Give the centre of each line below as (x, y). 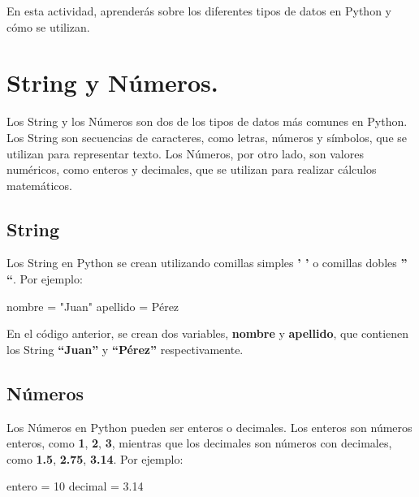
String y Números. (112, 82)
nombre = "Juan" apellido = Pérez (93, 306)
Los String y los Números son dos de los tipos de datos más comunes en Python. (207, 121)
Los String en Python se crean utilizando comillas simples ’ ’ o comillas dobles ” (207, 263)
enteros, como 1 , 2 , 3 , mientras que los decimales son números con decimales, (199, 443)
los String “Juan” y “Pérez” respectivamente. (125, 349)
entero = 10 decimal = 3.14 (75, 486)
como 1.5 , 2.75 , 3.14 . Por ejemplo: (95, 458)
